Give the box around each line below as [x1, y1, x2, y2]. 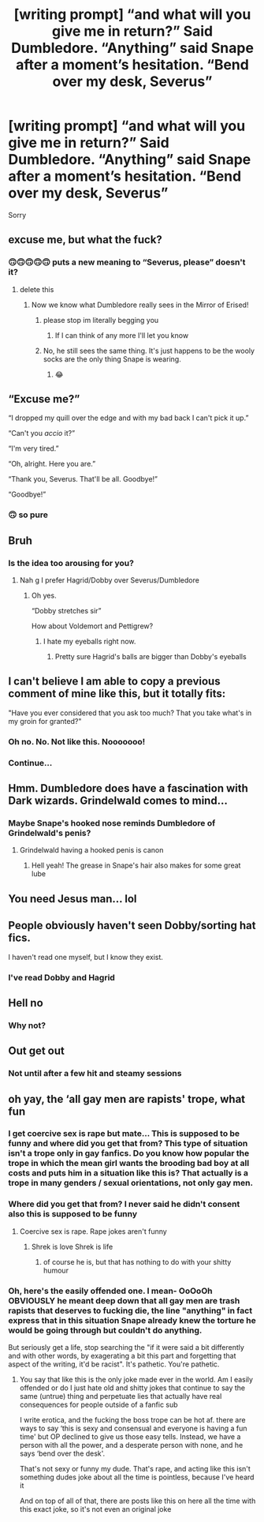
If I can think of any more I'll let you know [54, 330, 189, 340]
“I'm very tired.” [8, 444, 59, 453]
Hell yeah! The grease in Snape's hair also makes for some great [31, 860, 241, 870]
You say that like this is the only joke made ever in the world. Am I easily [19, 1375, 254, 1385]
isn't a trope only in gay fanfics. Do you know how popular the [8, 1148, 250, 1159]
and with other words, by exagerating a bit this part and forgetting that [8, 1351, 236, 1361]
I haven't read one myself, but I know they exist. [8, 952, 164, 962]
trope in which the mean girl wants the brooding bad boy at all [8, 1158, 250, 1169]
